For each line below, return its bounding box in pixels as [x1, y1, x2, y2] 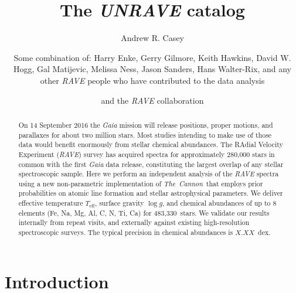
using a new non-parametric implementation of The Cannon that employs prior [18, 178, 263, 188]
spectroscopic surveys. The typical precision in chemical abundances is [18, 227, 233, 237]
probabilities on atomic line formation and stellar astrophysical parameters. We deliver [18, 188, 283, 198]
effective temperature [18, 198, 83, 208]
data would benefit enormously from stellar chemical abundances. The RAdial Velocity [18, 139, 283, 149]
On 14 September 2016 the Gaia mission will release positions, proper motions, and [18, 120, 273, 130]
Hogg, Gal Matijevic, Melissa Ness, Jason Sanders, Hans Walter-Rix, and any [13, 63, 291, 75]
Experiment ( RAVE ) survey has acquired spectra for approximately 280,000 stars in [18, 149, 275, 159]
